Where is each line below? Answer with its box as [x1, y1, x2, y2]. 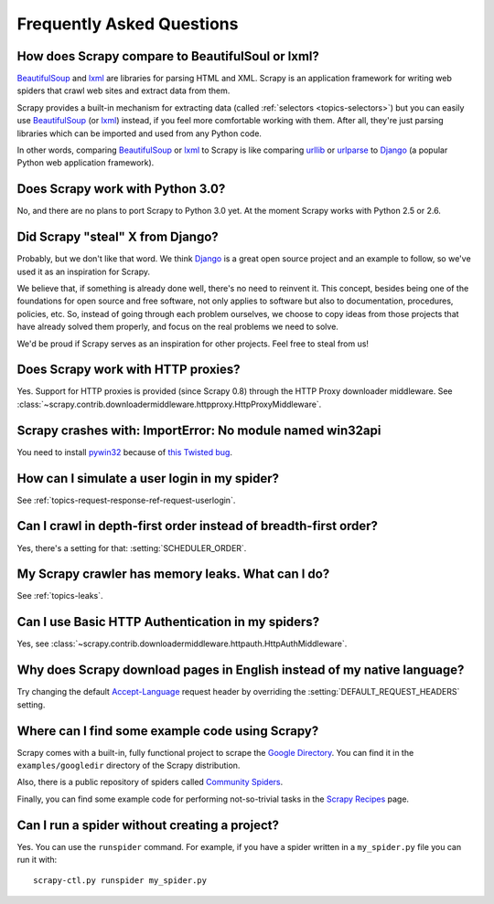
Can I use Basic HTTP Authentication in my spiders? [16, 614, 320, 630]
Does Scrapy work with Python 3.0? [16, 181, 226, 197]
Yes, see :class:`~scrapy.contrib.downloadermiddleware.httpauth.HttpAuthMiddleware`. [16, 638, 348, 649]
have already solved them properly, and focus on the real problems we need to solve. [16, 321, 338, 333]
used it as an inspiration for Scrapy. [16, 266, 151, 277]
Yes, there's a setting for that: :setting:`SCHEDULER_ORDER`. [16, 542, 247, 553]
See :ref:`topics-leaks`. [16, 590, 104, 601]
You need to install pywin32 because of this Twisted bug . [16, 446, 233, 457]
